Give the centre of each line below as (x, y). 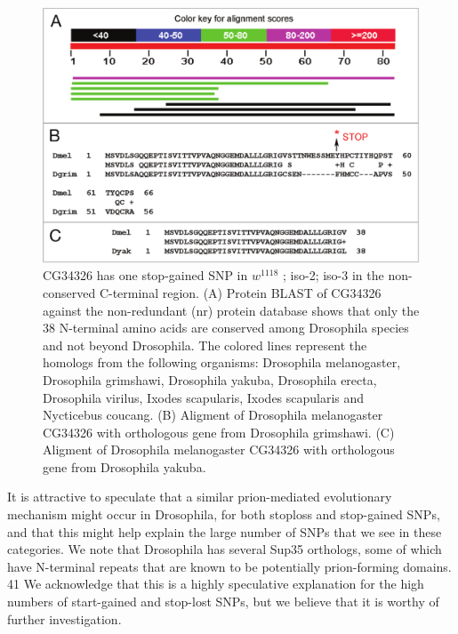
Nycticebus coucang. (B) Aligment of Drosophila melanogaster (213, 415)
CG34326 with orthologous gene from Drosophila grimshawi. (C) (219, 432)
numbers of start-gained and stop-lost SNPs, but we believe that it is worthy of (223, 602)
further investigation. (64, 618)
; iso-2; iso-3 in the (333, 275)
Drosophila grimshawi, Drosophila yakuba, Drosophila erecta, (210, 379)
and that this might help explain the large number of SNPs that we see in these (225, 531)
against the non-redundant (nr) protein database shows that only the (231, 310)
